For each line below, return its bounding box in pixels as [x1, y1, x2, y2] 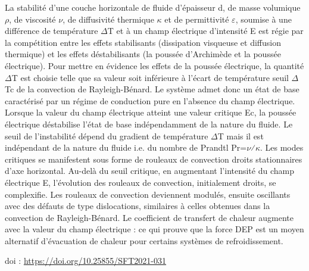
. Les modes [260, 141, 304, 154]
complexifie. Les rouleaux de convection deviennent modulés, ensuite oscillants [5, 188, 291, 200]
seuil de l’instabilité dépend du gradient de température [5, 129, 208, 142]
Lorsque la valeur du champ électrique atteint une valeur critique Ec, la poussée [5, 106, 296, 119]
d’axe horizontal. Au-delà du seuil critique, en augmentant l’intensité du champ [5, 164, 294, 177]
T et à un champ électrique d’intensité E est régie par [107, 24, 304, 37]
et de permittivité [164, 13, 229, 25]
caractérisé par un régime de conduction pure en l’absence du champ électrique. [5, 94, 295, 107]
